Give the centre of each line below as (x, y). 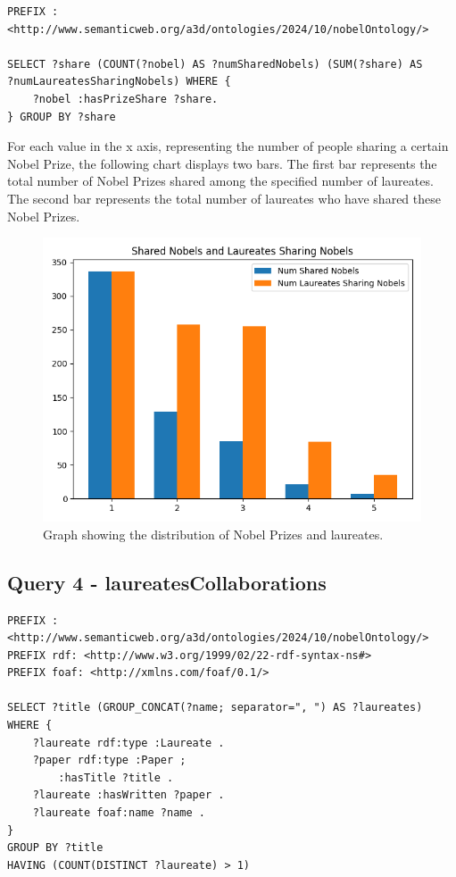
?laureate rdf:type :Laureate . (129, 743)
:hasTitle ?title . (116, 777)
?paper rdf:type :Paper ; (109, 760)
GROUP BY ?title (55, 848)
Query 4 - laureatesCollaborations (167, 582)
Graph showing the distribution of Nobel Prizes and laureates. (213, 534)
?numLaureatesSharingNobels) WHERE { (119, 82)
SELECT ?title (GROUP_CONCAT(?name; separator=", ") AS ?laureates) (215, 708)
